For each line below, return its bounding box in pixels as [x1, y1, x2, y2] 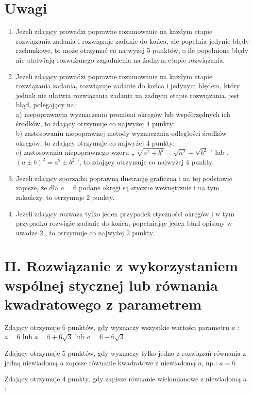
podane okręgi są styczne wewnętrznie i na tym [79, 182, 219, 193]
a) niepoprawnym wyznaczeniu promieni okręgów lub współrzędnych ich [16, 109, 231, 119]
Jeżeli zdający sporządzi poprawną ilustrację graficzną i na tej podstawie [16, 173, 232, 183]
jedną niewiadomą [4, 357, 58, 367]
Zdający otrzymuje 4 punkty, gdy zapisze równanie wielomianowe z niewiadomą [4, 374, 241, 384]
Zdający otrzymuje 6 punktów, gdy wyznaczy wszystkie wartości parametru [4, 322, 230, 332]
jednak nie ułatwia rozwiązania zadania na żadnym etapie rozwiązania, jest [16, 90, 239, 100]
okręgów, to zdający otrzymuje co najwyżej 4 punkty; [16, 137, 175, 148]
